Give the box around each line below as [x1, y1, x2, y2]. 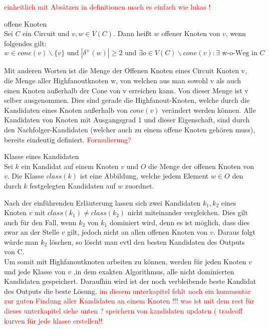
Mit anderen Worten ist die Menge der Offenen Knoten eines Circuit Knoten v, [4, 65, 247, 76]
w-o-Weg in [222, 50, 257, 57]
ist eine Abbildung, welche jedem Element [80, 171, 209, 181]
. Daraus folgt [213, 227, 256, 237]
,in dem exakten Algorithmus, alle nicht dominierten [73, 266, 234, 276]
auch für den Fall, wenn [4, 217, 77, 227]
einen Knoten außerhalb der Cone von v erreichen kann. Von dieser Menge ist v [4, 85, 248, 95]
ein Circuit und [23, 28, 70, 39]
